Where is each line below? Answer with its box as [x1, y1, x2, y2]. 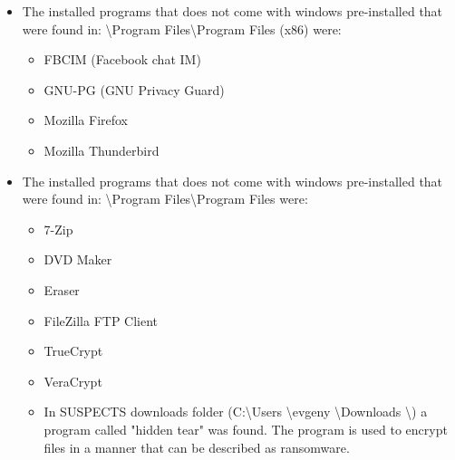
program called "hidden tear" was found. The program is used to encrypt [44, 419, 448, 438]
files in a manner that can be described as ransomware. [44, 437, 350, 456]
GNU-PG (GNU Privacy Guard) [44, 80, 225, 99]
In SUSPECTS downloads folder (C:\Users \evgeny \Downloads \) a [44, 402, 428, 421]
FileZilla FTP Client [44, 311, 159, 330]
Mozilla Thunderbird [44, 140, 160, 159]
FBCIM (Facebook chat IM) [44, 50, 201, 69]
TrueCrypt [44, 341, 103, 360]
